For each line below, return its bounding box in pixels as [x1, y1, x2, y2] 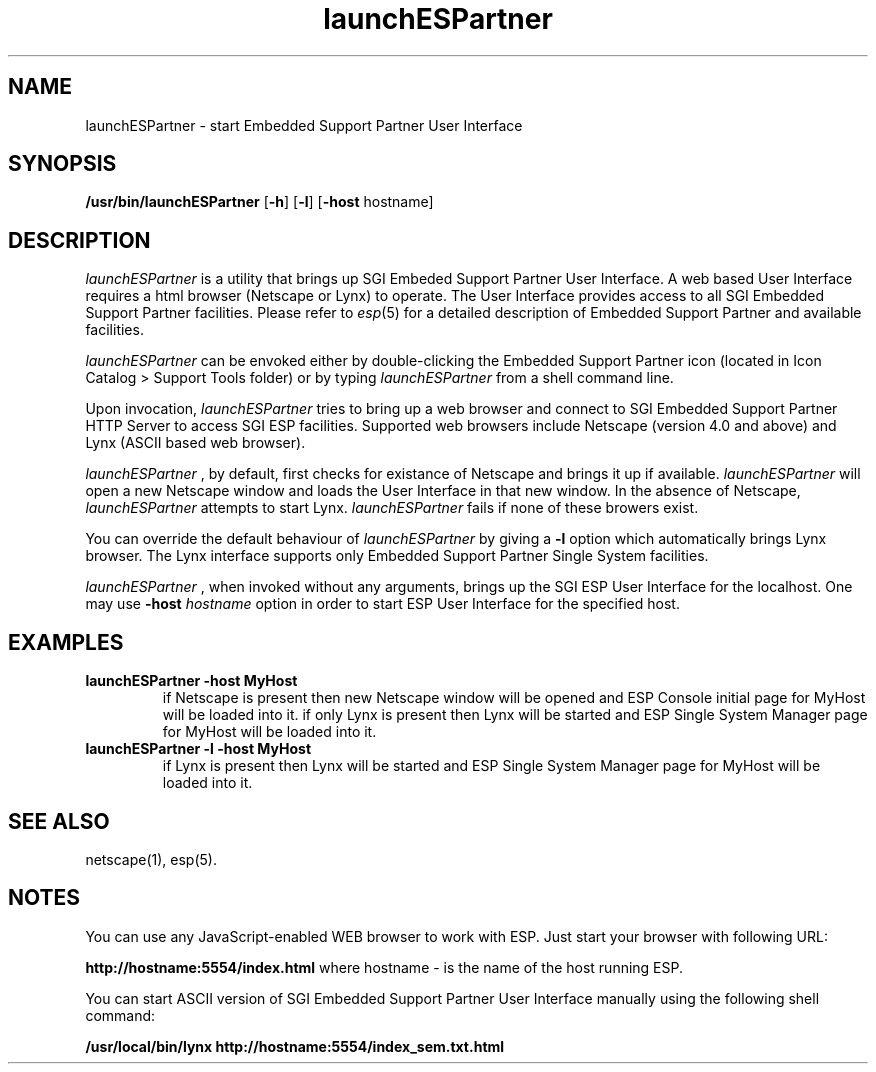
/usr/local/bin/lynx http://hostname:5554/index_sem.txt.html [85, 1037, 505, 1055]
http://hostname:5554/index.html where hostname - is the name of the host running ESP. [85, 958, 684, 976]
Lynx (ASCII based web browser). [85, 434, 306, 452]
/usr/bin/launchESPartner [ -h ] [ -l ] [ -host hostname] [85, 193, 434, 211]
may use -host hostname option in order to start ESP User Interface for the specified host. [85, 595, 680, 613]
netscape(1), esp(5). [85, 850, 217, 868]
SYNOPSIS [8, 151, 117, 177]
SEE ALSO [8, 808, 110, 834]
